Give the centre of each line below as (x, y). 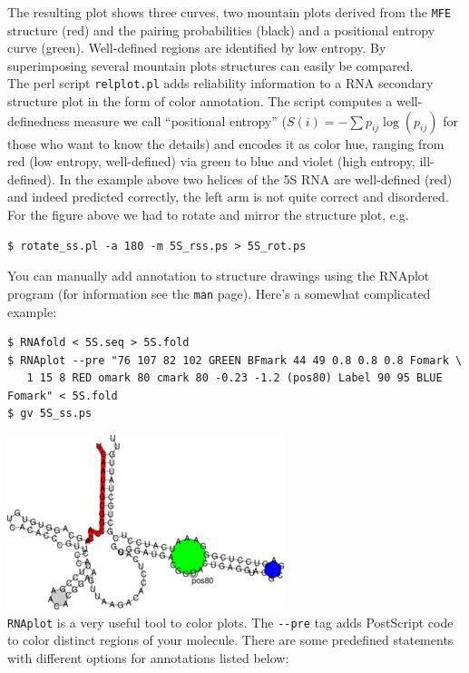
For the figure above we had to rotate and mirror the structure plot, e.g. (208, 215)
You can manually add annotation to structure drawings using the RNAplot (219, 276)
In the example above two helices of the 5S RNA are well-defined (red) (256, 178)
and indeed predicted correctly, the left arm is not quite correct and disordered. (228, 197)
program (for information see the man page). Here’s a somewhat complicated (219, 293)
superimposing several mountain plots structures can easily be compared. (210, 65)
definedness (39, 120)
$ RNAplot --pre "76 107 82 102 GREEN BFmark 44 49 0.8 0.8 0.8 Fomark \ (235, 360)
